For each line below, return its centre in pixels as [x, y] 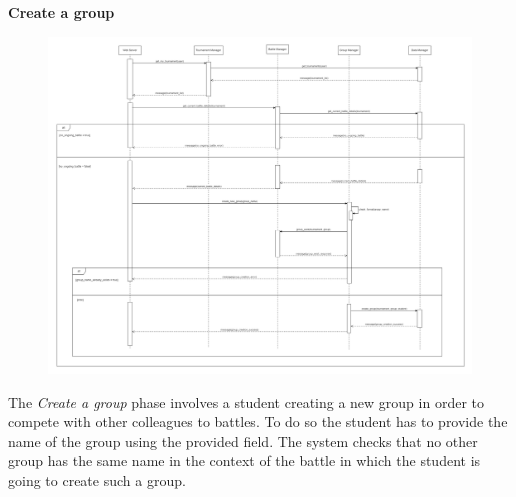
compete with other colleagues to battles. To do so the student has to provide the [258, 421]
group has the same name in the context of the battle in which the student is [244, 460]
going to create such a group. [97, 480]
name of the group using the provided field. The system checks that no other [243, 440]
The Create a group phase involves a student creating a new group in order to [246, 401]
